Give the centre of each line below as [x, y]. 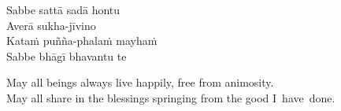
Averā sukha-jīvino [51, 25]
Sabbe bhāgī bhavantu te [67, 55]
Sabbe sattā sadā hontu [63, 9]
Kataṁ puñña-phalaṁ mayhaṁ [82, 41]
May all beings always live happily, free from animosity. [140, 82]
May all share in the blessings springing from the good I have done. [171, 97]
